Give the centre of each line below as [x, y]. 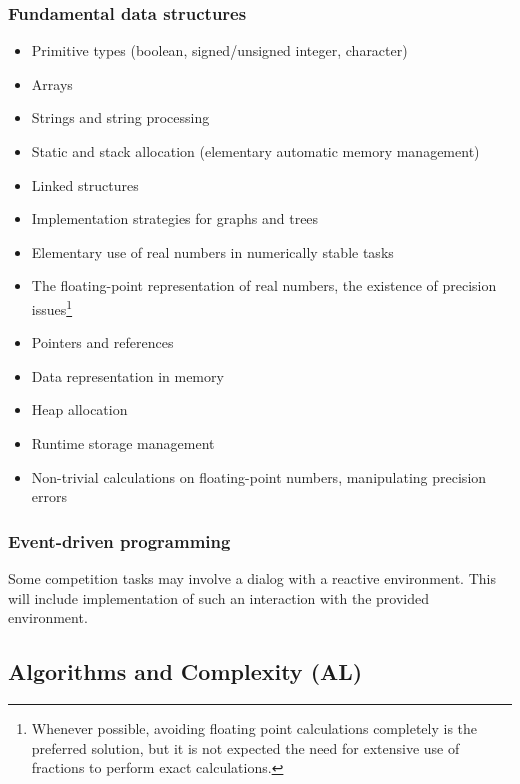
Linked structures [85, 184]
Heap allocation [79, 409]
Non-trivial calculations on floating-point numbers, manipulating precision [259, 476]
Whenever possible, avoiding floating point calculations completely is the [254, 727]
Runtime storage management [123, 443]
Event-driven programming [119, 540]
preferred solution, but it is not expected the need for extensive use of [245, 747]
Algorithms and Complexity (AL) [185, 671]
